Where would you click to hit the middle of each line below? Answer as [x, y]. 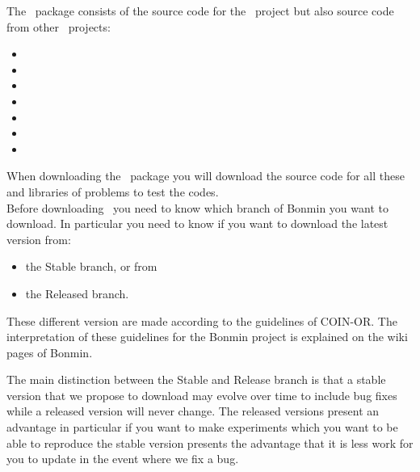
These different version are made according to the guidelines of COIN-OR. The [202, 320]
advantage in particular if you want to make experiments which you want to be [202, 427]
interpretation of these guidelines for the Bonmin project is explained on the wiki [207, 337]
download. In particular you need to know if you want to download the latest [197, 223]
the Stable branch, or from [91, 266]
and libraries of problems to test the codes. [113, 191]
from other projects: [59, 26]
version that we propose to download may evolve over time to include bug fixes [202, 395]
